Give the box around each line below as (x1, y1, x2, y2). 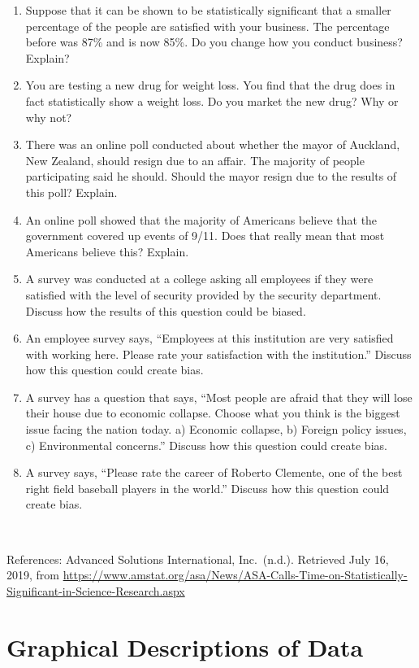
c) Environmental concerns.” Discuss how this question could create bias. (25, 436, 387, 453)
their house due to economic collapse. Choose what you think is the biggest (25, 404, 400, 421)
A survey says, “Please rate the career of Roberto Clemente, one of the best (25, 464, 403, 481)
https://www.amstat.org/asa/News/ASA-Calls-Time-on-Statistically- (63, 566, 408, 583)
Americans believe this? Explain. (25, 242, 189, 260)
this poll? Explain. (25, 183, 118, 200)
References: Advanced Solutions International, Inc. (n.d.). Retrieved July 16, (6, 550, 389, 567)
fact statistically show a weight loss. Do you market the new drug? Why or (25, 92, 399, 109)
